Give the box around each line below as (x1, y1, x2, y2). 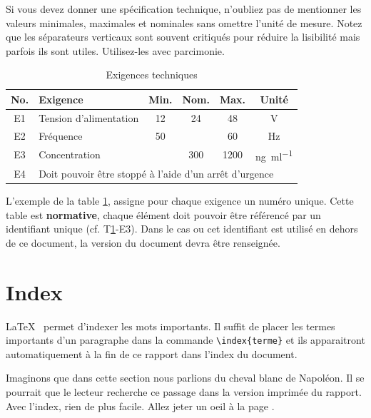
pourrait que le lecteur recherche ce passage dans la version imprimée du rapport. (6, 384, 362, 399)
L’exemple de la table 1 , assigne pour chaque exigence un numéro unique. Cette (6, 193, 354, 208)
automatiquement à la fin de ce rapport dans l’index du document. (6, 346, 298, 361)
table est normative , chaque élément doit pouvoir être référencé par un (6, 207, 321, 222)
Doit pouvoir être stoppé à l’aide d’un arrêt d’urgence (39, 166, 274, 180)
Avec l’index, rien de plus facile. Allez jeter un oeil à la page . (6, 398, 275, 413)
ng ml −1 (255, 146, 293, 163)
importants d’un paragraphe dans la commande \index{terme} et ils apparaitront (6, 332, 365, 347)
